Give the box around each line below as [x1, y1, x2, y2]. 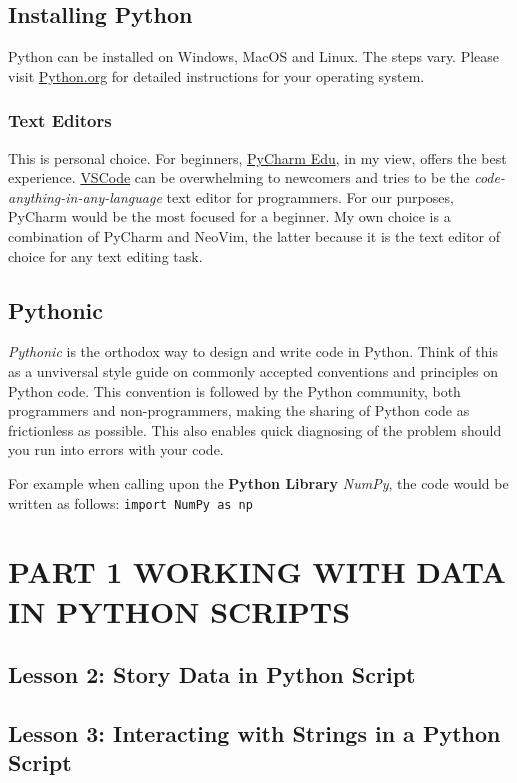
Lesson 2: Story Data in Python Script [8, 659, 416, 690]
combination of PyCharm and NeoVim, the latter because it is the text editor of [8, 225, 501, 246]
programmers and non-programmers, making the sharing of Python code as [8, 400, 470, 421]
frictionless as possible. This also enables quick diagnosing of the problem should [8, 419, 502, 440]
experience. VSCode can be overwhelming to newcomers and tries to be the [8, 167, 470, 188]
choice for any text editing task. [8, 245, 203, 266]
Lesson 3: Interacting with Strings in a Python [8, 717, 501, 748]
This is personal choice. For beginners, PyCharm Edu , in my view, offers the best [8, 147, 507, 168]
